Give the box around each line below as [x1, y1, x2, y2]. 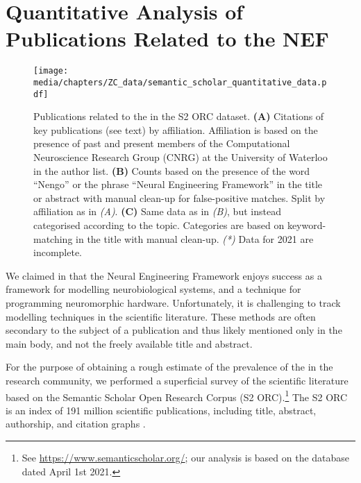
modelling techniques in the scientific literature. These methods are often [6, 309, 316, 323]
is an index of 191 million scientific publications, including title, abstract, [6, 402, 317, 417]
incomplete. [33, 245, 82, 260]
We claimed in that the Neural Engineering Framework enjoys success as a [6, 268, 322, 282]
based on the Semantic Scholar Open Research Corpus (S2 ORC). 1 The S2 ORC [6, 387, 348, 404]
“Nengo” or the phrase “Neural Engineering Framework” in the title [33, 177, 323, 192]
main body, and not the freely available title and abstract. [6, 336, 253, 350]
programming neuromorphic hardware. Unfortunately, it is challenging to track [6, 296, 341, 310]
